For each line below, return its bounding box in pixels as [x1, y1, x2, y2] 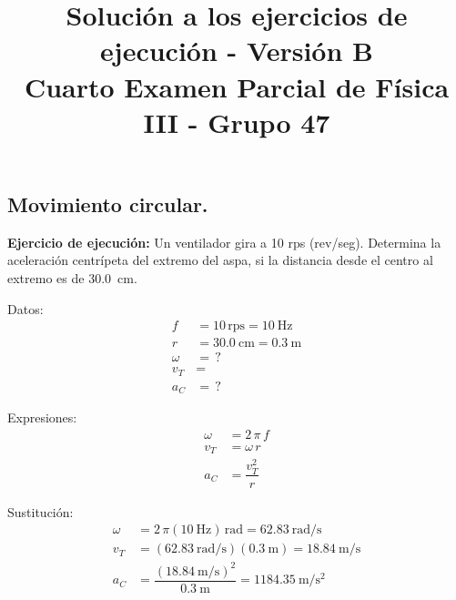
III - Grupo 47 [143, 103, 330, 140]
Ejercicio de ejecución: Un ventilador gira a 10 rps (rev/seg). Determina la [7, 232, 441, 251]
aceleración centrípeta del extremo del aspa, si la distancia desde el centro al [7, 250, 433, 269]
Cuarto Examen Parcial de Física [24, 67, 450, 105]
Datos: [7, 299, 44, 318]
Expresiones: [7, 408, 77, 427]
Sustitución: [7, 502, 74, 521]
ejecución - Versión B [100, 32, 373, 69]
